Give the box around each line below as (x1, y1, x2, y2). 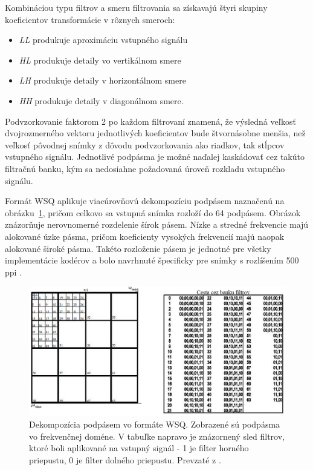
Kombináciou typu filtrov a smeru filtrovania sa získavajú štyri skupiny (5, 1, 268, 13)
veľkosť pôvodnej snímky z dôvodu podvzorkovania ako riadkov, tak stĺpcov (5, 138, 285, 151)
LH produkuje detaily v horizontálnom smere (19, 74, 186, 87)
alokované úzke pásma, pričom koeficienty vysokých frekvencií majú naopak (5, 230, 285, 242)
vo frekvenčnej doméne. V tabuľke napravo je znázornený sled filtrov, (29, 429, 285, 442)
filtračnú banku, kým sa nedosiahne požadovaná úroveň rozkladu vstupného (5, 162, 285, 174)
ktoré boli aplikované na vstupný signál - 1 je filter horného (29, 442, 249, 454)
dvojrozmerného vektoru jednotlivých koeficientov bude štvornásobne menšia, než (5, 127, 306, 139)
